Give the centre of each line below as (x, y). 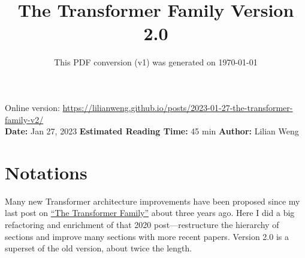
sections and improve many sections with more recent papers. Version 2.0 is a (147, 236)
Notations (46, 172)
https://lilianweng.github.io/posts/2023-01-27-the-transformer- (178, 107)
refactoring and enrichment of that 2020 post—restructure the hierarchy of (142, 224)
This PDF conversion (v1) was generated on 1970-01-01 (156, 62)
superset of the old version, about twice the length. (99, 248)
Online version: (32, 107)
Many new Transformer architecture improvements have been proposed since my (152, 201)
